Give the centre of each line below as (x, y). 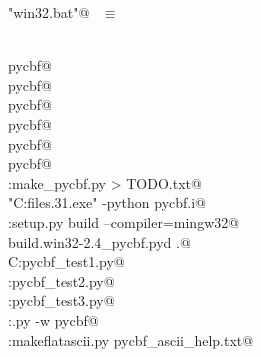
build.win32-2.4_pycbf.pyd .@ (99, 241)
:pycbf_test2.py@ (61, 280)
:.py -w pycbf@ (53, 319)
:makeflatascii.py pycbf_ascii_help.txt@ (131, 339)
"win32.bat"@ (49, 12)
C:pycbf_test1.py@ (66, 261)
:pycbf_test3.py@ (61, 300)
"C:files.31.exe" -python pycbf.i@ (107, 202)
